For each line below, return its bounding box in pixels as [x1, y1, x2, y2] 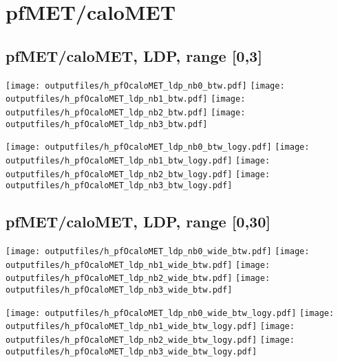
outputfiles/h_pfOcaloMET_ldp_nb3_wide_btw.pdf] [6, 285, 233, 295]
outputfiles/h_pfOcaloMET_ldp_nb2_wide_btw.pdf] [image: [6, 273, 271, 284]
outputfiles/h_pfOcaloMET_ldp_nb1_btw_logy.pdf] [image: [6, 155, 271, 166]
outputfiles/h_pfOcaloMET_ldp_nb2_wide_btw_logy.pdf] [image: [6, 335, 295, 345]
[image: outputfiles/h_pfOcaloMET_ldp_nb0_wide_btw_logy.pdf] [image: [6, 308, 335, 318]
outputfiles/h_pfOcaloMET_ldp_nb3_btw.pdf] [6, 119, 208, 129]
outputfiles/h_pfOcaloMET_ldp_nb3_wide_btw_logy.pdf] [6, 346, 257, 357]
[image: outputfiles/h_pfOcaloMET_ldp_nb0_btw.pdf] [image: [6, 80, 285, 91]
